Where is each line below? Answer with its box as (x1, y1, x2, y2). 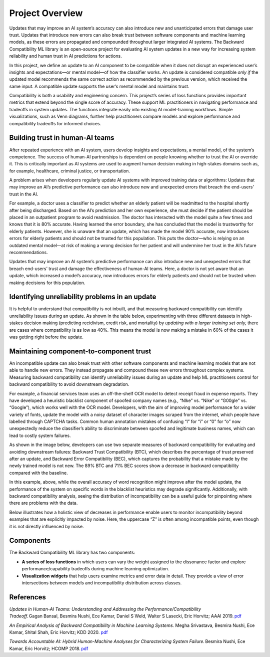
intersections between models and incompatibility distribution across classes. (21, 580, 182, 586)
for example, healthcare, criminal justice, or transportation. (9, 168, 130, 174)
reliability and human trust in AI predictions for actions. (9, 53, 122, 59)
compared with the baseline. (9, 470, 68, 476)
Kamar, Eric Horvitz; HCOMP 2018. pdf (9, 645, 88, 651)
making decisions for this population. (9, 280, 85, 286)
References (9, 593, 46, 601)
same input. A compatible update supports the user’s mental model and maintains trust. (9, 83, 189, 89)
